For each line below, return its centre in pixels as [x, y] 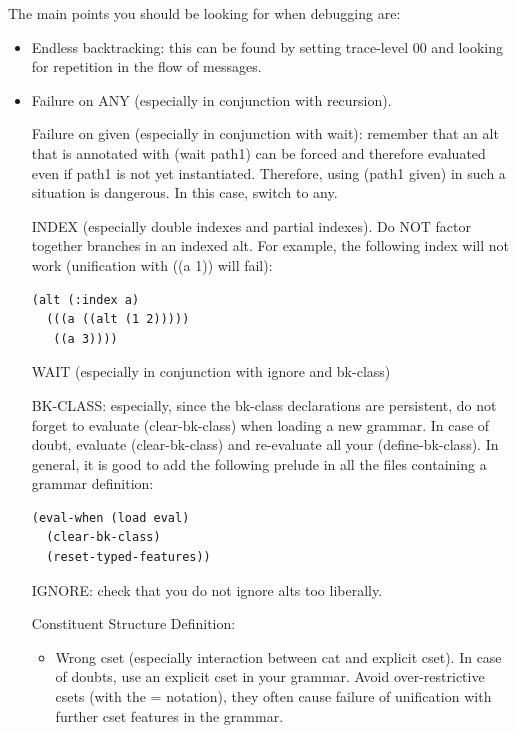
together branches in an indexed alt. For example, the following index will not [270, 245]
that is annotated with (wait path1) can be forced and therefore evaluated [258, 152]
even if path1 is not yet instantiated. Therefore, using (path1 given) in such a [268, 172]
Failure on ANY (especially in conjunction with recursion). [211, 99]
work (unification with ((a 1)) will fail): [152, 264]
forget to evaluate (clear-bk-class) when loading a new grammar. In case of [260, 424]
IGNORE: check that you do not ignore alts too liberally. [207, 589]
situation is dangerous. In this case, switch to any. [184, 192]
